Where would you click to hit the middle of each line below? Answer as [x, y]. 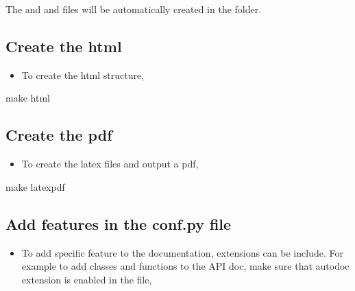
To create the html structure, [83, 74]
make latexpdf [35, 186]
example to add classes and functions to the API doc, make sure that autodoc [185, 266]
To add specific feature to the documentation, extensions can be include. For [182, 252]
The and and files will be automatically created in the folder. [134, 9]
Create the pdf [59, 135]
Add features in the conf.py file [119, 223]
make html [28, 98]
